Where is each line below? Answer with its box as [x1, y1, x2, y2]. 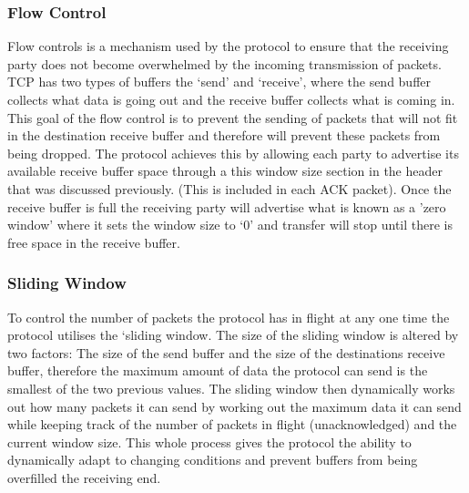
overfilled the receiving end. [7, 467, 161, 487]
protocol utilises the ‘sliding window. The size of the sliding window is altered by [7, 325, 459, 344]
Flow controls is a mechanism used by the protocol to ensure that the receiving [7, 36, 449, 56]
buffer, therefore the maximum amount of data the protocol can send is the [7, 361, 428, 380]
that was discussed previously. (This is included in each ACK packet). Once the [7, 179, 452, 198]
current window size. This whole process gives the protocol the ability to [7, 432, 412, 451]
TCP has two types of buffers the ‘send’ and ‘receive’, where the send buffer [7, 72, 432, 91]
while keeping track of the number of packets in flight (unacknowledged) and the [7, 415, 457, 434]
